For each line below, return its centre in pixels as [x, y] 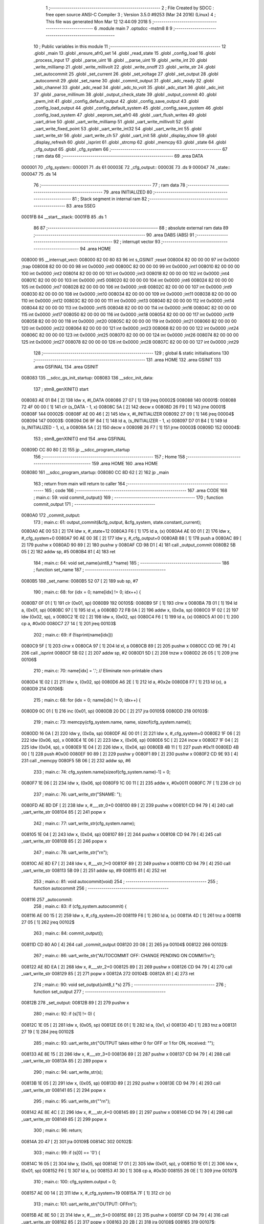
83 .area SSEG [81, 206]
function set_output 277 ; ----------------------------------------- [100, 991]
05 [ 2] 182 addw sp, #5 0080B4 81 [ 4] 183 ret [68, 552]
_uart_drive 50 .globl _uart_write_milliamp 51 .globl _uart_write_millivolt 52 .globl [113, 122]
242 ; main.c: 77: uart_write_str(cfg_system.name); [84, 823]
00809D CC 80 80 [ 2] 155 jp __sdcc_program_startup [76, 450]
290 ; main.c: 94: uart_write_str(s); [68, 1072]
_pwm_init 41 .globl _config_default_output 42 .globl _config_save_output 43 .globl [116, 101]
